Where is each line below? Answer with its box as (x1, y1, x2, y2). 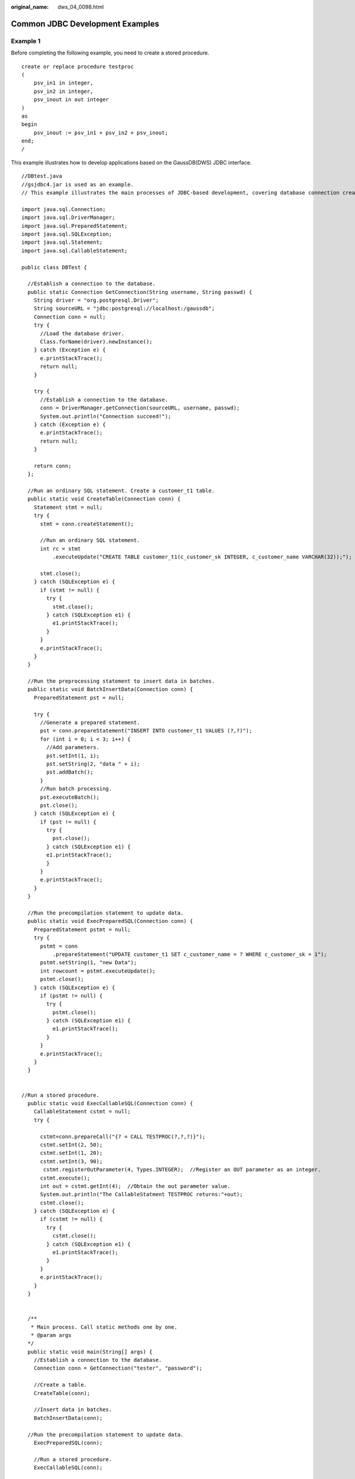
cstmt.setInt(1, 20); (40, 1149, 103, 1157)
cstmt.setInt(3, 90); (40, 1158, 103, 1165)
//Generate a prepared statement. (40, 719, 140, 726)
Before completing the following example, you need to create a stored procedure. (11, 49, 209, 56)
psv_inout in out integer (33, 96, 109, 103)
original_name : (11, 4, 49, 10)
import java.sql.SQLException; (21, 231, 112, 237)
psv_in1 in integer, (33, 80, 93, 86)
